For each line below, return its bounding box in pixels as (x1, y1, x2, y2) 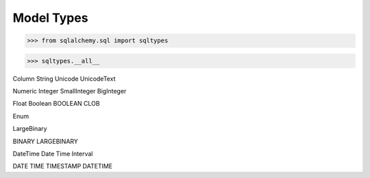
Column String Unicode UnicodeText (12, 74, 116, 83)
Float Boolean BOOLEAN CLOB (12, 100, 100, 108)
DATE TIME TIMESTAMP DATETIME (12, 162, 113, 170)
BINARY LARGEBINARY (12, 137, 78, 145)
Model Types (12, 10, 88, 25)
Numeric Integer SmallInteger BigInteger (12, 87, 127, 95)
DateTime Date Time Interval (12, 150, 93, 158)
